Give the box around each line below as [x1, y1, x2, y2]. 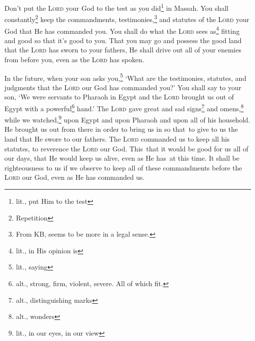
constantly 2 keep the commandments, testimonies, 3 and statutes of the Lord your [4, 13, 250, 24]
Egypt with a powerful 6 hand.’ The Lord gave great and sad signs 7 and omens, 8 [4, 101, 244, 113]
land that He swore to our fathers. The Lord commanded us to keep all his [4, 134, 230, 144]
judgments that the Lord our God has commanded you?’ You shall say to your [4, 82, 241, 92]
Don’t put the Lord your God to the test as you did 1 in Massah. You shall [4, 1, 229, 13]
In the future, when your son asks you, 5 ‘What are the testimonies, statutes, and [4, 71, 247, 83]
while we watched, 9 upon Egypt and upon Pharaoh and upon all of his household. [4, 113, 250, 124]
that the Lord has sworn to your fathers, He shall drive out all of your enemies [4, 45, 241, 55]
